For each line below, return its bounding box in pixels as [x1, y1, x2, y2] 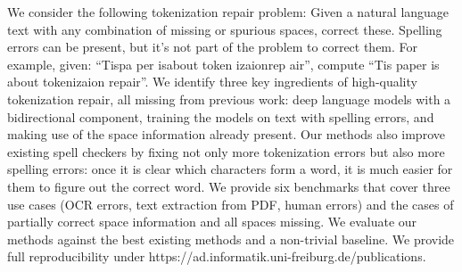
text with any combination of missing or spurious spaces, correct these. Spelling [7, 20, 442, 38]
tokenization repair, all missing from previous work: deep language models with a [7, 89, 451, 108]
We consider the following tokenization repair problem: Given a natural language [7, 3, 450, 21]
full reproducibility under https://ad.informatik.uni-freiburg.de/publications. [7, 247, 426, 266]
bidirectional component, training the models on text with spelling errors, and [7, 107, 434, 126]
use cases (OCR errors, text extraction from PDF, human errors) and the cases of [7, 194, 454, 213]
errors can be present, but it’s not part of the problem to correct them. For [7, 37, 418, 56]
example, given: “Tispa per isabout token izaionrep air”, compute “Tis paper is [7, 54, 440, 73]
